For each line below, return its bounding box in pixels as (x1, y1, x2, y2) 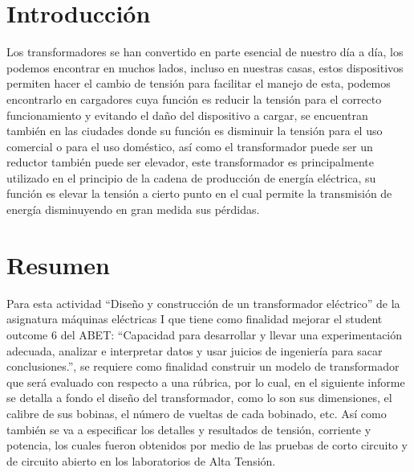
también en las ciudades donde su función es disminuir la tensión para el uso (6, 122, 383, 139)
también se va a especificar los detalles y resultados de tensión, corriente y (6, 421, 371, 437)
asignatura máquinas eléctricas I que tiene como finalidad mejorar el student (6, 310, 383, 327)
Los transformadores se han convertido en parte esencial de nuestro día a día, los (6, 43, 404, 60)
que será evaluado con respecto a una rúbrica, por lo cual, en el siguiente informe (6, 373, 405, 390)
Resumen (6, 248, 110, 281)
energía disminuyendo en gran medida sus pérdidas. (6, 201, 260, 218)
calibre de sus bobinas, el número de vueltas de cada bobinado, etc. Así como (6, 404, 387, 421)
